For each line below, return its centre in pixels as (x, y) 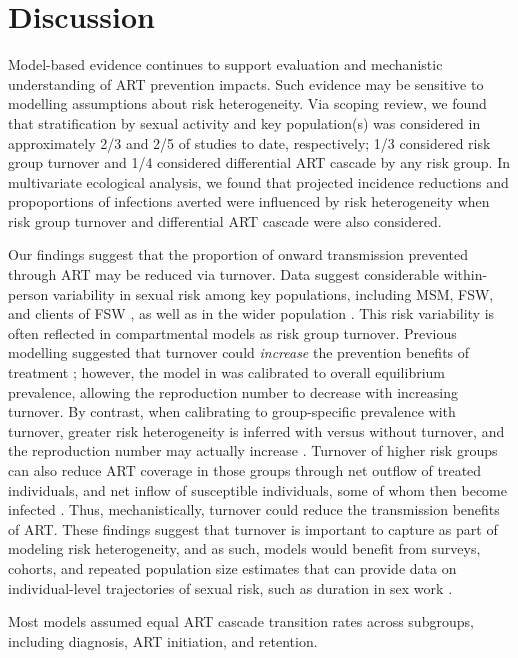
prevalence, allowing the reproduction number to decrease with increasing (233, 391)
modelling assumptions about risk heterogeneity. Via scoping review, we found (247, 103)
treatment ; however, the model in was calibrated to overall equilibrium (227, 372)
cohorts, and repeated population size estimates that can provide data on (232, 567)
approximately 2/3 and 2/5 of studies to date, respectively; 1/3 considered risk (249, 142)
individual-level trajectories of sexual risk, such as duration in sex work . (230, 587)
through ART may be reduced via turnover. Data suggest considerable (223, 274)
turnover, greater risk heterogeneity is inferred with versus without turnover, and (256, 430)
